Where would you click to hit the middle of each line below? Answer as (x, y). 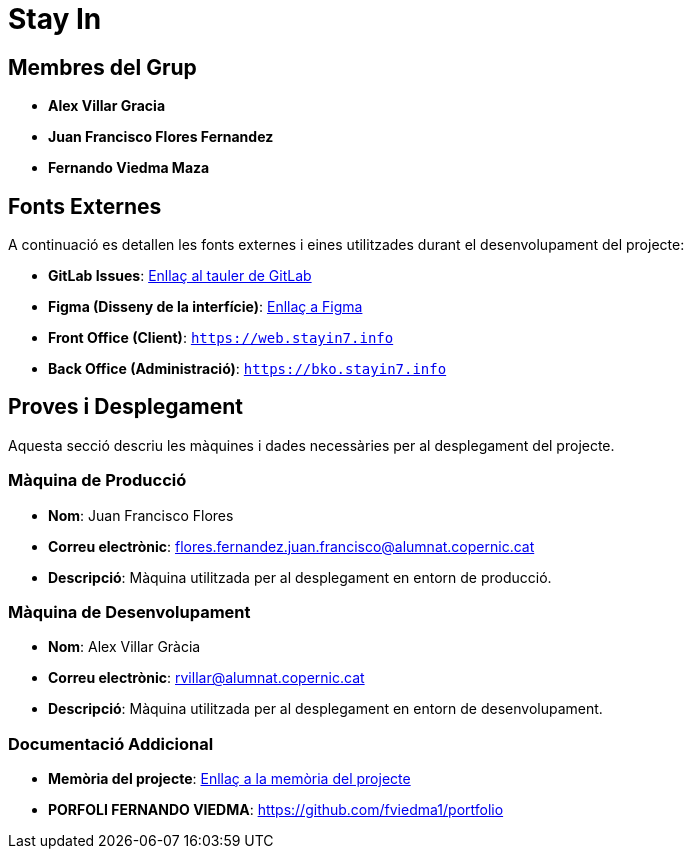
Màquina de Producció (97, 480)
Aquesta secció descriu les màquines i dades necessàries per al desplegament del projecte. (311, 445)
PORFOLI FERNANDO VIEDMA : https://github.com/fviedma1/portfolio (276, 810)
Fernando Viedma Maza (129, 168)
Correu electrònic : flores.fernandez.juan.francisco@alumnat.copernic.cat (291, 546)
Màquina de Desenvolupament (129, 611)
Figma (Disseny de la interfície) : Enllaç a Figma (205, 307)
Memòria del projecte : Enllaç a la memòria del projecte (229, 779)
